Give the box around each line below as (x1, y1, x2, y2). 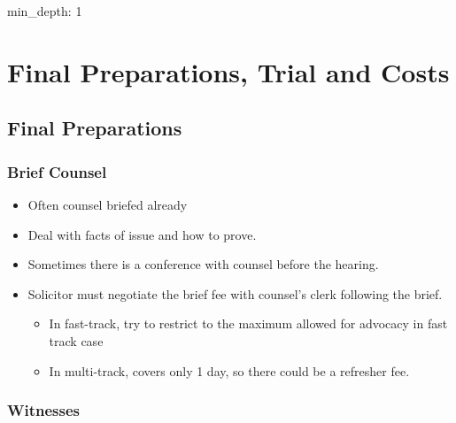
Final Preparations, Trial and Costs (7, 53, 450, 89)
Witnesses (7, 399, 80, 421)
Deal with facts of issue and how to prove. (27, 225, 257, 243)
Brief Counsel (7, 160, 107, 182)
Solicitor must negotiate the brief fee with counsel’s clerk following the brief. (27, 284, 443, 303)
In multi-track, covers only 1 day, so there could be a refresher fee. (49, 361, 410, 380)
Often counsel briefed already (27, 195, 188, 213)
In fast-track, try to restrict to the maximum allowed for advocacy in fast (49, 314, 448, 333)
